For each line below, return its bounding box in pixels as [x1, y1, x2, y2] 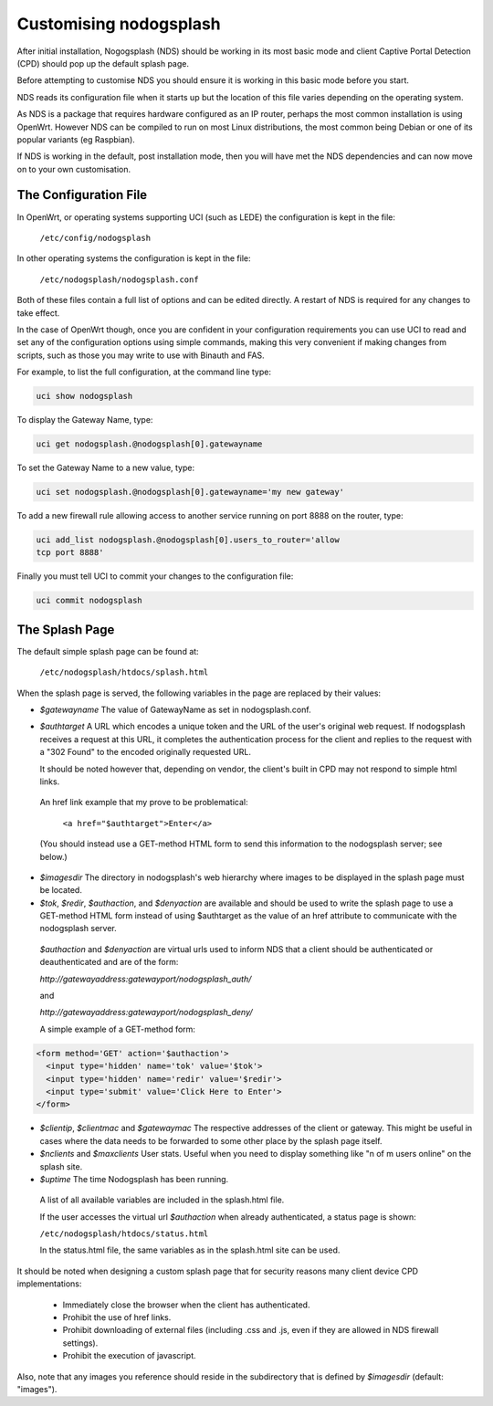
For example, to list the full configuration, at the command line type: [16, 366, 272, 378]
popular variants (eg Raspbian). [16, 133, 136, 145]
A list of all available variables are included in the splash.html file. [39, 1194, 285, 1205]
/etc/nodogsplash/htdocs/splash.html [39, 667, 209, 677]
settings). [62, 1338, 99, 1348]
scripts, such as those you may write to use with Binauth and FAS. [16, 350, 265, 361]
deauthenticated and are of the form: [39, 957, 179, 968]
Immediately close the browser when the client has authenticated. [62, 1299, 310, 1310]
